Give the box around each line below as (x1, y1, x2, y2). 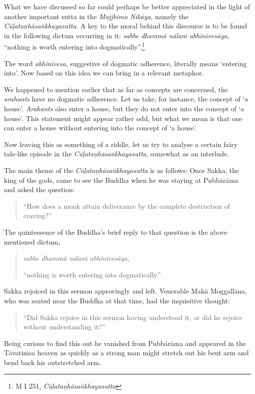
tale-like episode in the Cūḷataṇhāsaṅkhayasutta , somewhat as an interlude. (4, 148, 229, 159)
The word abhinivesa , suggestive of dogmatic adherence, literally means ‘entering (4, 58, 247, 68)
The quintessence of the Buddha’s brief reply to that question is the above (4, 226, 228, 237)
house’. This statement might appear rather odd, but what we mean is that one (4, 113, 242, 123)
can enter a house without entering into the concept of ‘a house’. (4, 123, 197, 133)
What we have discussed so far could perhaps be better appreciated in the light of (4, 1, 250, 11)
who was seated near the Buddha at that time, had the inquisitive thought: (4, 295, 230, 305)
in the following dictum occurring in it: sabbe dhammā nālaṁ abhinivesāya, (4, 30, 229, 40)
